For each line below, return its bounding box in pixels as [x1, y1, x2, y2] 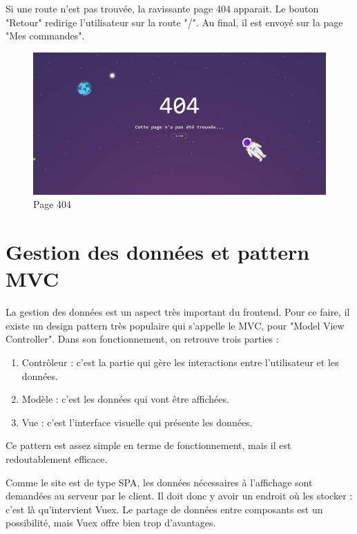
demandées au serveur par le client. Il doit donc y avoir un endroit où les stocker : [6, 488, 353, 503]
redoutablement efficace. [6, 452, 108, 466]
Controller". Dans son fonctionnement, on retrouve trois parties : [6, 332, 279, 346]
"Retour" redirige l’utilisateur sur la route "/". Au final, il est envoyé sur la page [6, 15, 343, 29]
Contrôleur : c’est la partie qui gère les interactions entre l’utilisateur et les [21, 355, 339, 370]
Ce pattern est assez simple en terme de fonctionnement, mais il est [6, 438, 291, 452]
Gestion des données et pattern [6, 238, 310, 266]
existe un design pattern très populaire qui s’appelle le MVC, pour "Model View [6, 318, 345, 332]
